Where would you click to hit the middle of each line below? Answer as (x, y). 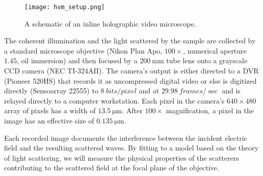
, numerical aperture (215, 50)
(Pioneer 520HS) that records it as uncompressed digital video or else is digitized (130, 80)
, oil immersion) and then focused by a (77, 60)
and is (231, 91)
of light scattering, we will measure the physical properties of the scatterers (122, 157)
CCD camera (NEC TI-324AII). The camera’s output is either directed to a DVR (131, 71)
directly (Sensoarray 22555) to (51, 91)
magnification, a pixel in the (210, 110)
